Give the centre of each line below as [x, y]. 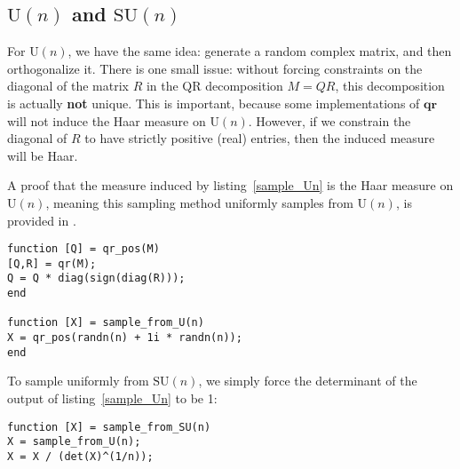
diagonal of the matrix [68, 86]
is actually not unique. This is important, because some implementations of [214, 103]
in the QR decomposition [214, 86]
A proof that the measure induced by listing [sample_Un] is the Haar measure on [230, 185]
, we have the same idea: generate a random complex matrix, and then [260, 51]
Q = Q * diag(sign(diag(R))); [96, 278]
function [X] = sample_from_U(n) [106, 323]
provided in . [42, 220]
